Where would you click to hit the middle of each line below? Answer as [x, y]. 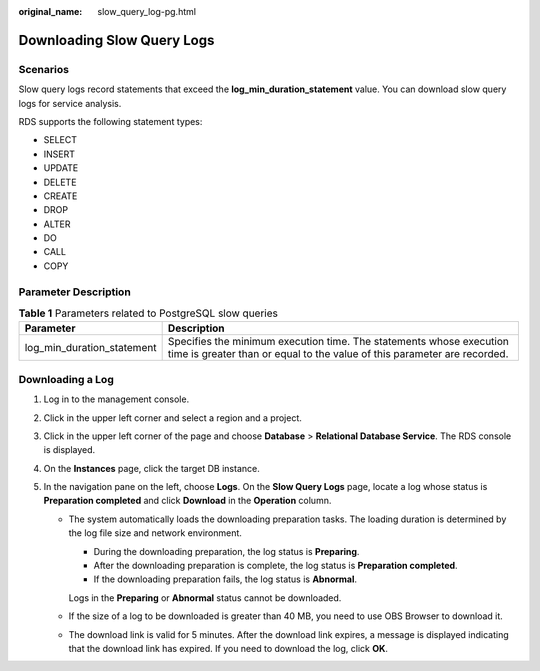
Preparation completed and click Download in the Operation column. [187, 501]
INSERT [59, 154]
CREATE [60, 196]
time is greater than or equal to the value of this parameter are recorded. [338, 354]
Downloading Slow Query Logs [116, 40]
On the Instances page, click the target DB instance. [151, 468]
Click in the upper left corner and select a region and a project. [172, 417]
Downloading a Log [66, 379]
